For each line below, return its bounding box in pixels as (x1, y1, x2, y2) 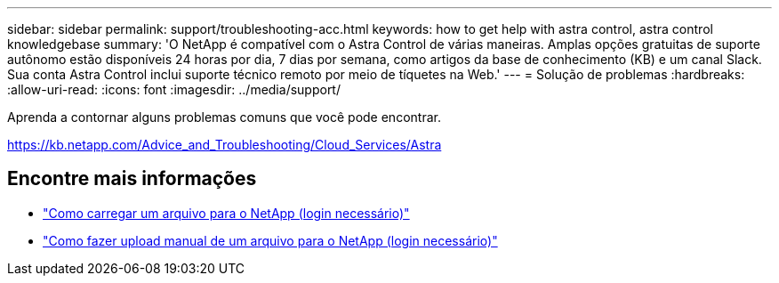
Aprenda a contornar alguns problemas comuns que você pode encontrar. (7, 109, 441, 125)
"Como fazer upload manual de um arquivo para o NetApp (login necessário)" (43, 232, 498, 248)
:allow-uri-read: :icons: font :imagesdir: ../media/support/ (7, 82, 341, 97)
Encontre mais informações (7, 167, 257, 190)
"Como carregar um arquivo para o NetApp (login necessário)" (43, 205, 410, 221)
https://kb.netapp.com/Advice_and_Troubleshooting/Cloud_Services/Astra (7, 137, 442, 152)
